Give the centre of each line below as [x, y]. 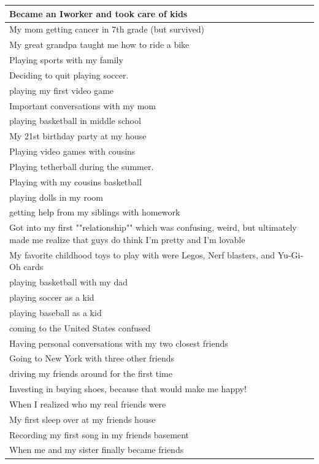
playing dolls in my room [56, 197]
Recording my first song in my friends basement [99, 434]
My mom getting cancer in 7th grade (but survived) [107, 29]
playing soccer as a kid [52, 297]
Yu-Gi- [290, 254]
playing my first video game [62, 90]
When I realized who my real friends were [88, 404]
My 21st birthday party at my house [78, 136]
